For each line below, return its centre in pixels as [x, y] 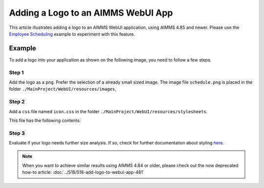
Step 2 [17, 102]
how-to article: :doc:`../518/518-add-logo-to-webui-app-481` [83, 172]
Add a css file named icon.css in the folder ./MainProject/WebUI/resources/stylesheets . [108, 111]
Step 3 [17, 133]
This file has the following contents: [45, 120]
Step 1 [16, 72]
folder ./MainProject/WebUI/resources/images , [63, 89]
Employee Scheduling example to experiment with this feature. [72, 34]
